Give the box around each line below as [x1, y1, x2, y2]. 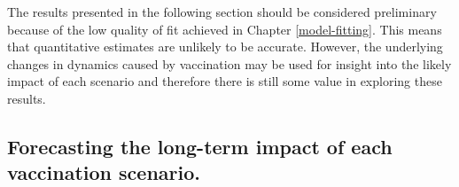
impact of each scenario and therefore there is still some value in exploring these [7, 72, 442, 90]
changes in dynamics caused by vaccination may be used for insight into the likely [7, 54, 452, 73]
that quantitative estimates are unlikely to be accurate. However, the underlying [7, 37, 443, 56]
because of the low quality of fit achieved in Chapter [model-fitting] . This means [7, 19, 442, 38]
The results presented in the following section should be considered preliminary [7, 3, 437, 20]
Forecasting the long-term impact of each [7, 132, 393, 160]
